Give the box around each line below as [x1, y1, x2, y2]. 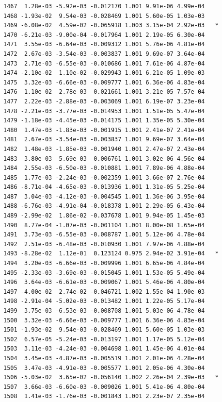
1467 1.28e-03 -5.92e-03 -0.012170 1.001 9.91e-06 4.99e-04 [3, 3, 205, 10]
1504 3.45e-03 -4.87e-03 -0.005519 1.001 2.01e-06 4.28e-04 [3, 354, 205, 362]
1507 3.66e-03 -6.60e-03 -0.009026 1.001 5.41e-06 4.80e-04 [3, 383, 205, 390]
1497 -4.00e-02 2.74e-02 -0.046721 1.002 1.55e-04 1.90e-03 [3, 288, 205, 295]
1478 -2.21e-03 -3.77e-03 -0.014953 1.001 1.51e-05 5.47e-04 [3, 107, 205, 115]
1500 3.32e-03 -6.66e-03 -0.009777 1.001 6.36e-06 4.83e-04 [3, 317, 205, 324]
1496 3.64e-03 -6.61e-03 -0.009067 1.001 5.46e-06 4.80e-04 [3, 279, 205, 286]
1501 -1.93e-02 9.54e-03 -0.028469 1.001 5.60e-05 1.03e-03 [3, 326, 205, 334]
